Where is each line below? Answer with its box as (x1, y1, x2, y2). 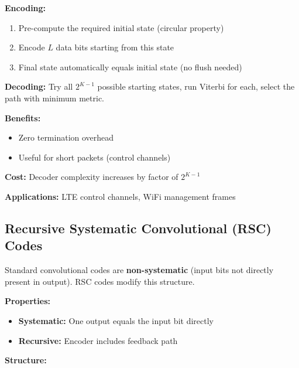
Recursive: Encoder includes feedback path (18, 334, 178, 346)
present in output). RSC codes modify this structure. (5, 275, 195, 287)
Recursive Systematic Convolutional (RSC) (5, 219, 271, 237)
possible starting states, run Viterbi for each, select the (97, 80, 295, 93)
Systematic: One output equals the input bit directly (18, 314, 214, 326)
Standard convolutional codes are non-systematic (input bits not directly (5, 264, 274, 276)
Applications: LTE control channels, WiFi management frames (5, 190, 236, 202)
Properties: (5, 295, 51, 307)
